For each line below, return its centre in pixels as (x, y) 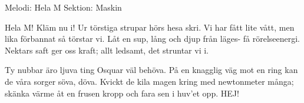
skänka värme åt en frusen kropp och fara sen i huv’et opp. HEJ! (122, 93)
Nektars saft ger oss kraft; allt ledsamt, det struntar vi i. (107, 50)
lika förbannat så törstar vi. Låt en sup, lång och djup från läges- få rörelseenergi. (153, 39)
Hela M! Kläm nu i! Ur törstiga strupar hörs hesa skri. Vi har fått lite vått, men (150, 27)
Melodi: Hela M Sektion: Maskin (63, 7)
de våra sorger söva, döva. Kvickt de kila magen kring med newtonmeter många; (149, 81)
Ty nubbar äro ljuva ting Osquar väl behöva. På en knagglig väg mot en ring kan (151, 70)
